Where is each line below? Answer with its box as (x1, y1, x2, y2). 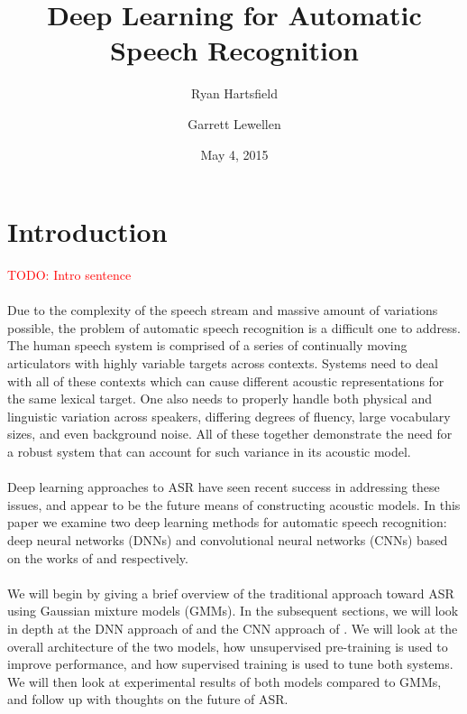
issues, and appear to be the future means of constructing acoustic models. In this (7, 495, 461, 514)
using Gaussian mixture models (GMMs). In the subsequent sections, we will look (7, 601, 459, 620)
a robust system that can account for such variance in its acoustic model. (7, 441, 411, 460)
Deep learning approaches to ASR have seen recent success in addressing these (7, 478, 440, 496)
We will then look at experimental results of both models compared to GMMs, (7, 672, 442, 691)
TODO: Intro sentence (7, 265, 132, 284)
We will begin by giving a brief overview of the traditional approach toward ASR (7, 583, 454, 602)
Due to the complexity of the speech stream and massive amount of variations (7, 301, 438, 320)
